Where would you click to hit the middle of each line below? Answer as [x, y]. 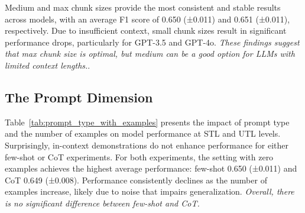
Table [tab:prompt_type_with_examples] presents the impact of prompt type [147, 122]
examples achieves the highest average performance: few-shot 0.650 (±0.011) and [151, 168]
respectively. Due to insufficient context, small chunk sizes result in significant [146, 30]
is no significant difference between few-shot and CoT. [102, 203]
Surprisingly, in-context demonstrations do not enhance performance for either [147, 145]
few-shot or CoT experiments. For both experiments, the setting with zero [139, 156]
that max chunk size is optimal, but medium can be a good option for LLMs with [150, 54]
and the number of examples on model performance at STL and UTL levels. [143, 133]
